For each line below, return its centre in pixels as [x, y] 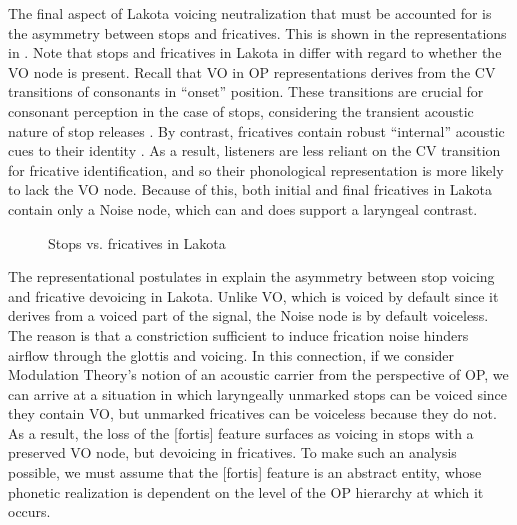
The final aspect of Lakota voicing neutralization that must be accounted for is [250, 13]
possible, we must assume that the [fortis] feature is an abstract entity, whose [245, 472]
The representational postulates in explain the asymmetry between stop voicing [251, 276]
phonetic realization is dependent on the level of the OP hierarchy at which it [246, 491]
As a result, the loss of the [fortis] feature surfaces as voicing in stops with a [241, 432]
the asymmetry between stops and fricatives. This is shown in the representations [257, 32]
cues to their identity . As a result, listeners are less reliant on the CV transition [254, 150]
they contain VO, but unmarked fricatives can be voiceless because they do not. [252, 413]
